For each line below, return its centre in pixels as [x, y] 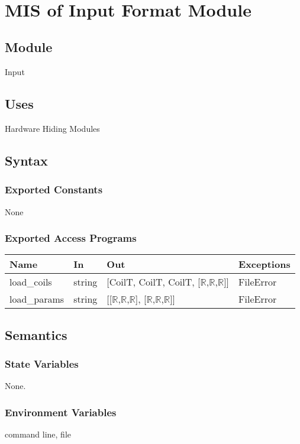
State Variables [42, 364]
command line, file [38, 434]
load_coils [31, 282]
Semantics [36, 334]
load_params [37, 299]
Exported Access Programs [71, 238]
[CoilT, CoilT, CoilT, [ [154, 282]
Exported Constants [54, 189]
